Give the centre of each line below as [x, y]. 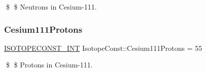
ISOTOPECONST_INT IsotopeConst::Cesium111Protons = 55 [103, 48]
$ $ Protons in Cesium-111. [49, 65]
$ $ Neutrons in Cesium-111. [51, 7]
